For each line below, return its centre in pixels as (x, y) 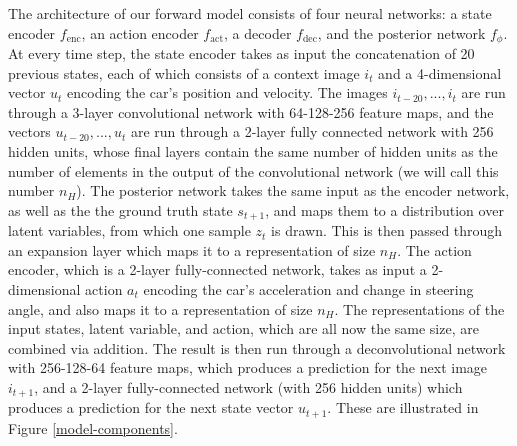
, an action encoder (140, 32)
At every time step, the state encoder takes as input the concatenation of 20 (241, 53)
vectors (29, 131)
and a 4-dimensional (440, 72)
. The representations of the (419, 308)
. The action (434, 249)
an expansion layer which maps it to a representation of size (192, 249)
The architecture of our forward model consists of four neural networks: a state (250, 13)
